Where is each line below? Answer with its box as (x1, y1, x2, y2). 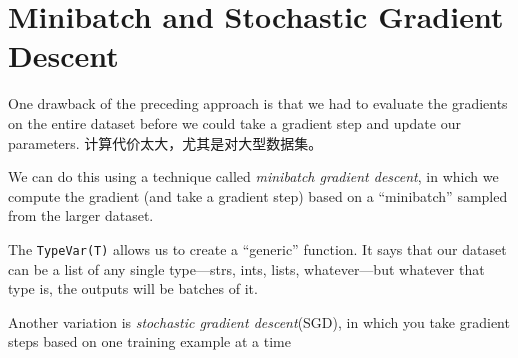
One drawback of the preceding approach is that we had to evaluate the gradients (8, 93, 508, 114)
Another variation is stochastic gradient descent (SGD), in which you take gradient (8, 311, 510, 332)
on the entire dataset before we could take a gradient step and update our (8, 112, 461, 133)
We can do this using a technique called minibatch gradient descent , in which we (8, 166, 499, 187)
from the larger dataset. (8, 205, 154, 226)
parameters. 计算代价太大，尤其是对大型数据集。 (8, 132, 323, 153)
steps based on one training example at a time (8, 331, 291, 352)
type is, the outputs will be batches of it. (8, 278, 258, 299)
